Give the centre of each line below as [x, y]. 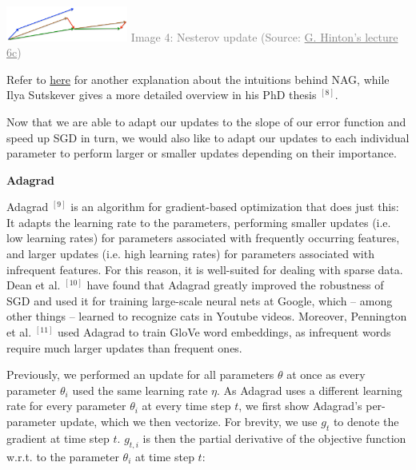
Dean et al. [34, 285]
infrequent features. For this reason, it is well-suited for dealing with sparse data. [205, 269]
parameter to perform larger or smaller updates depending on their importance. [202, 153]
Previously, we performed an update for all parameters [140, 374]
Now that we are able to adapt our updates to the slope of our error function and [206, 121]
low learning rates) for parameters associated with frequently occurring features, [203, 238]
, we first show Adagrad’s [300, 406]
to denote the [366, 422]
